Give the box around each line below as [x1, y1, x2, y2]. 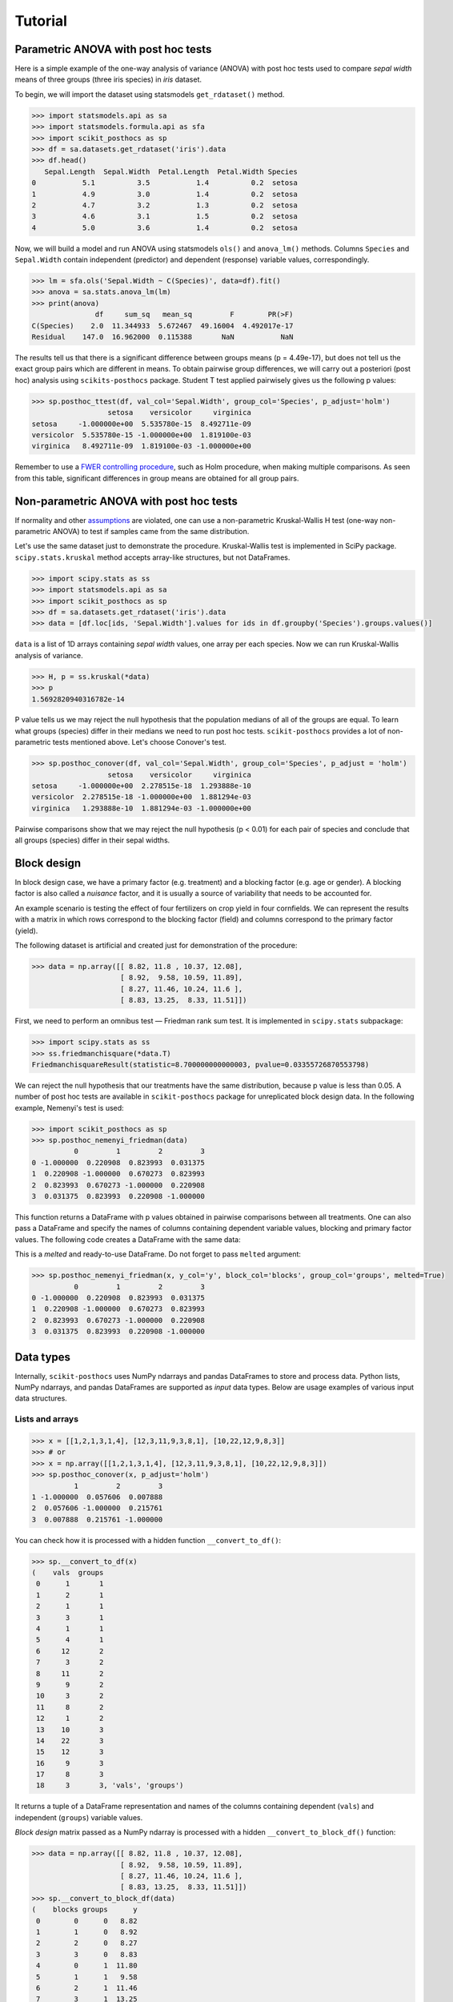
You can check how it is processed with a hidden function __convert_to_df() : [14, 1535, 282, 1545]
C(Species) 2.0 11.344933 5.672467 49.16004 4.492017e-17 [31, 321, 294, 330]
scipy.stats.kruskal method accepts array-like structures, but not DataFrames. [14, 553, 291, 562]
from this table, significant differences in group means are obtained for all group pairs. [14, 473, 299, 483]
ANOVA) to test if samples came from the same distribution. [52, 527, 250, 537]
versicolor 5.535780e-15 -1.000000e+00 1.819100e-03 [31, 430, 251, 440]
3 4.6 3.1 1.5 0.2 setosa [31, 212, 298, 221]
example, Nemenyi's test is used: [14, 1103, 124, 1112]
